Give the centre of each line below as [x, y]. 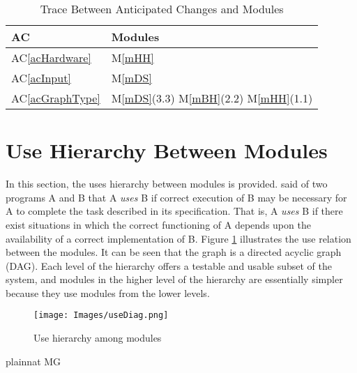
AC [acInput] [41, 78]
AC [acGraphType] [56, 98]
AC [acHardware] [51, 58]
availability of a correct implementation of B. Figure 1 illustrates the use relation [178, 238]
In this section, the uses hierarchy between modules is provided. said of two [167, 184]
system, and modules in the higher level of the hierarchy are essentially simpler [174, 279]
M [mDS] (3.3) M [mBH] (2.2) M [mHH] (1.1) [212, 98]
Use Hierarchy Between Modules [167, 150]
